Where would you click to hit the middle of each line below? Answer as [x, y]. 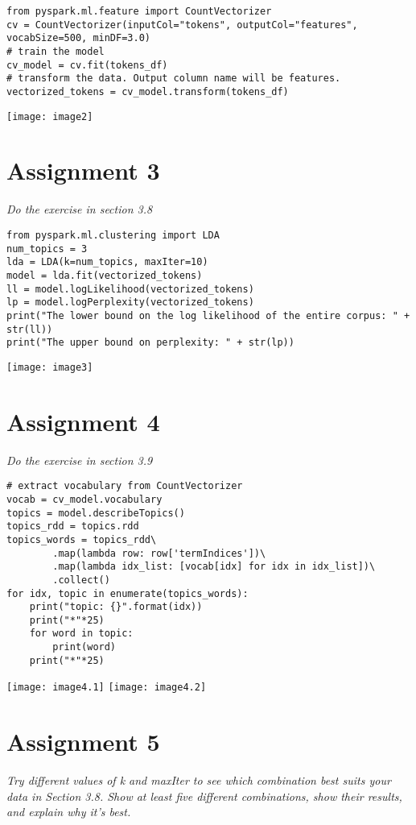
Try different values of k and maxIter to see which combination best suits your [199, 780]
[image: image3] [50, 367]
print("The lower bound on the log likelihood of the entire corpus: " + [208, 315]
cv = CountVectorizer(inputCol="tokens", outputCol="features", [182, 25]
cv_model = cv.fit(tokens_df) [87, 65]
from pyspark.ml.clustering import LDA [113, 235]
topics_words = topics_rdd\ [82, 539]
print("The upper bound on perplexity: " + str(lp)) [150, 343]
